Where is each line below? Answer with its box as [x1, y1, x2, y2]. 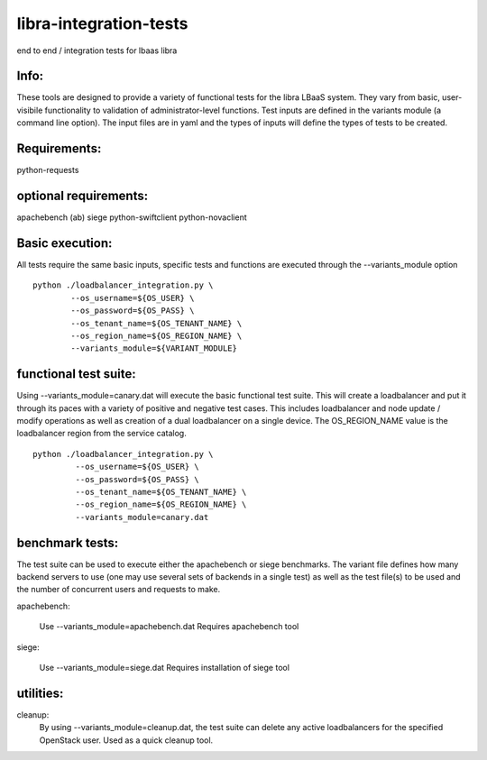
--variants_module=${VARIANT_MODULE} [70, 343, 238, 353]
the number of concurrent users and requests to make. [16, 584, 221, 595]
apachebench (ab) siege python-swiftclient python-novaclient [16, 212, 247, 223]
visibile [16, 105, 43, 115]
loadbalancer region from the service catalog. [16, 428, 187, 439]
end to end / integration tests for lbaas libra [16, 45, 178, 56]
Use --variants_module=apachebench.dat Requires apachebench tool [39, 621, 299, 632]
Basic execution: [16, 235, 113, 251]
